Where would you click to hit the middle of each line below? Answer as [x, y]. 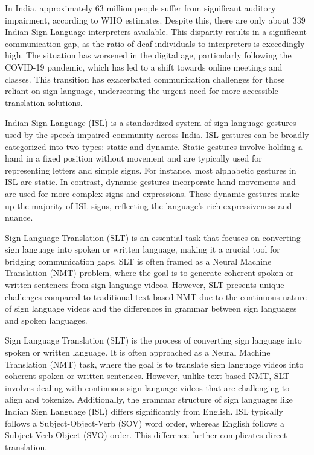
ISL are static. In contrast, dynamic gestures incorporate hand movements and [150, 182]
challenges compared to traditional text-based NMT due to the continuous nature [156, 296]
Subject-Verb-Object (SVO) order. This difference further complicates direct [146, 435]
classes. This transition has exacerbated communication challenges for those [145, 79]
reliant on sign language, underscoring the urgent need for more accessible [142, 91]
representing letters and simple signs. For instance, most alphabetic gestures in [151, 170]
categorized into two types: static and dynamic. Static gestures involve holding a [154, 146]
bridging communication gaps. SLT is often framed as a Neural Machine [138, 261]
